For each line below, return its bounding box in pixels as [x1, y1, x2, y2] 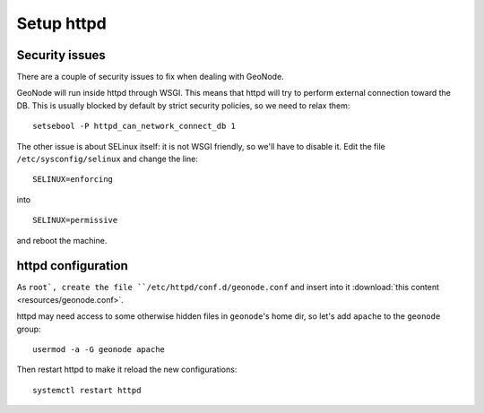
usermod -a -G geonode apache [32, 345, 166, 355]
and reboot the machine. [16, 235, 108, 245]
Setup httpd [16, 13, 107, 33]
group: [16, 323, 41, 334]
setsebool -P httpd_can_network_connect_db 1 [32, 121, 237, 132]
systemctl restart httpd [32, 385, 142, 395]
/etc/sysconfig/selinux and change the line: [16, 153, 199, 165]
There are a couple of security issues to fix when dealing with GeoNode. [16, 72, 284, 82]
